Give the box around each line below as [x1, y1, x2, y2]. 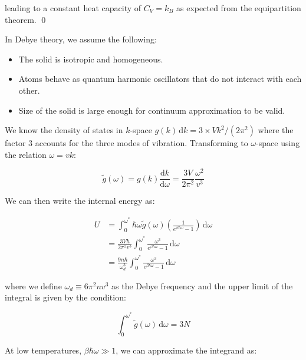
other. [18, 84, 40, 96]
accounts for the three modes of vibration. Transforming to [35, 137, 248, 149]
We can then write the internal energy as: [5, 194, 155, 207]
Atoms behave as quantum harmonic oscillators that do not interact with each [18, 72, 302, 85]
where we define [5, 279, 62, 292]
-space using [256, 137, 300, 149]
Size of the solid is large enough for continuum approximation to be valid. [18, 104, 285, 116]
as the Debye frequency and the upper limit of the [111, 279, 293, 292]
